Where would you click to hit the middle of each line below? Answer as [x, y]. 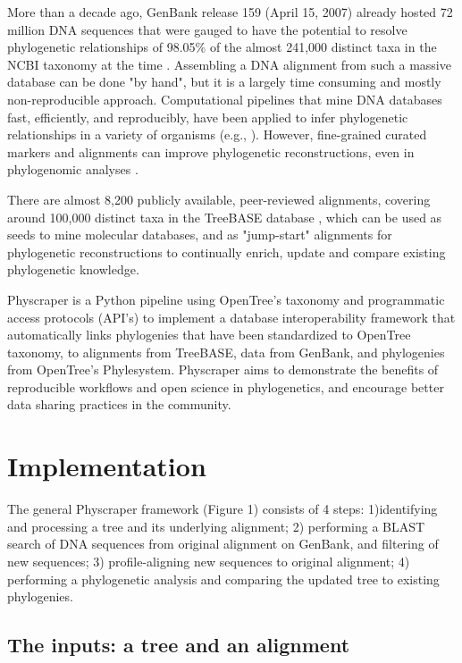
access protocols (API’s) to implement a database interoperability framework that [231, 317]
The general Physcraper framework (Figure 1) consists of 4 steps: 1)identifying [223, 509]
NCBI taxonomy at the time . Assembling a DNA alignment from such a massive [229, 64]
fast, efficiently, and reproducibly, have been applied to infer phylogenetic [208, 117]
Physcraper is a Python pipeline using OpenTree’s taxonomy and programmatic [226, 299]
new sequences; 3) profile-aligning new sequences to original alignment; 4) [209, 561]
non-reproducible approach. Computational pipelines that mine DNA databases [225, 99]
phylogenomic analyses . [73, 169]
